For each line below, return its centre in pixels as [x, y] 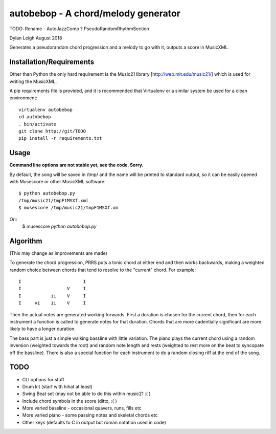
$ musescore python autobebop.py [59, 226]
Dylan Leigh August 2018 [36, 38]
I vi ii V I [52, 303]
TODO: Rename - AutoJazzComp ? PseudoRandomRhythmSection [79, 29]
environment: [24, 98]
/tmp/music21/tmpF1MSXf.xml [54, 200]
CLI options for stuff [43, 379]
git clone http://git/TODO [52, 131]
